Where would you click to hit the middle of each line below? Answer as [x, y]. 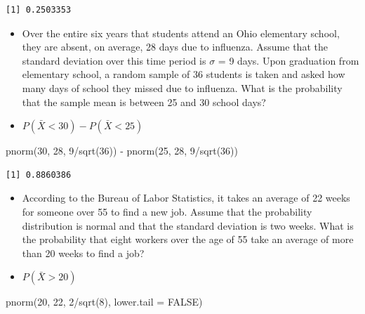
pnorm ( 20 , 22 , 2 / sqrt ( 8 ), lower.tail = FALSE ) [104, 302]
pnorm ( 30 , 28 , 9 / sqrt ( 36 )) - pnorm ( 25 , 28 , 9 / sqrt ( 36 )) [122, 151]
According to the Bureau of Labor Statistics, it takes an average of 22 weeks [186, 198]
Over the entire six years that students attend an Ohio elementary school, [181, 33]
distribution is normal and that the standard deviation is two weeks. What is [188, 225]
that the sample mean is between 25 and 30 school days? [144, 102]
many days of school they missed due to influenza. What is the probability [182, 87]
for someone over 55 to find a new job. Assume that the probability [167, 211]
